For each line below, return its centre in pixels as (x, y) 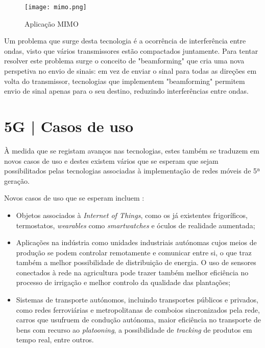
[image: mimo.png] (56, 7)
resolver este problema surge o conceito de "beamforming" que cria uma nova (124, 61)
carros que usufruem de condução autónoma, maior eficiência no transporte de (138, 320)
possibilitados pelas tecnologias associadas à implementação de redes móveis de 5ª (132, 171)
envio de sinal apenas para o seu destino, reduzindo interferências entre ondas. (126, 91)
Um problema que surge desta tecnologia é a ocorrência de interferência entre (125, 41)
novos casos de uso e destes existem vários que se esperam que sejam (111, 160)
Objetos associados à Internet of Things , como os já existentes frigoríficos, (132, 215)
